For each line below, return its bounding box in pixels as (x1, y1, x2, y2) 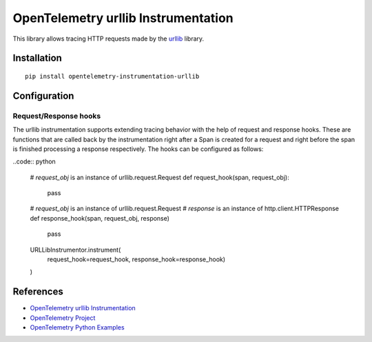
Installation (12, 52, 62, 64)
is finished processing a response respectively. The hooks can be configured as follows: (12, 145, 264, 153)
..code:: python (12, 157, 56, 165)
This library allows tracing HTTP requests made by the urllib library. (12, 34, 205, 43)
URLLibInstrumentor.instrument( (30, 245, 121, 254)
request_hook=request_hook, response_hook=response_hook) (47, 255, 226, 263)
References (12, 286, 63, 298)
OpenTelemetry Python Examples (30, 323, 125, 332)
